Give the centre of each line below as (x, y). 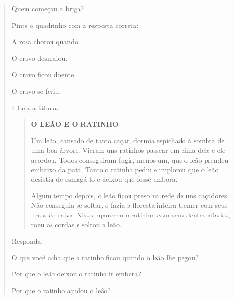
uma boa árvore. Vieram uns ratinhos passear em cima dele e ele (128, 150)
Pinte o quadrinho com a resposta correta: (75, 25)
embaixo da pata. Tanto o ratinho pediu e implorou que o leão (125, 169)
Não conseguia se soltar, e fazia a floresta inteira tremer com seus (129, 205)
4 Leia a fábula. (35, 107)
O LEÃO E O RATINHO (75, 124)
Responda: (27, 241)
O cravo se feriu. (36, 91)
